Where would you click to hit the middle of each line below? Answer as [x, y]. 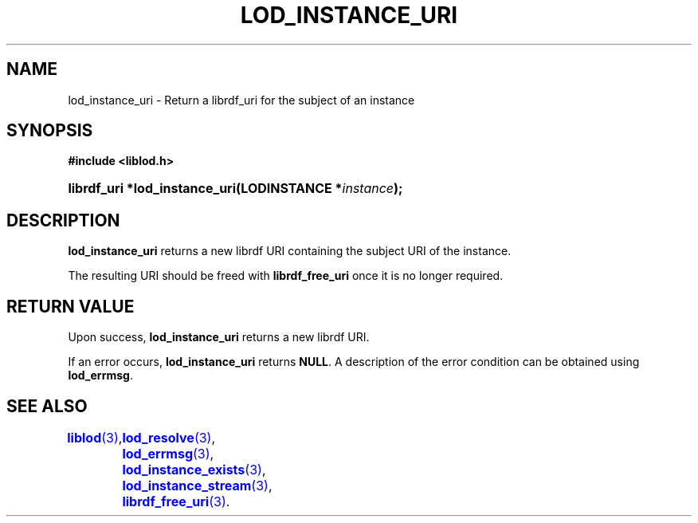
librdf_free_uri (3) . [176, 501]
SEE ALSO [47, 406]
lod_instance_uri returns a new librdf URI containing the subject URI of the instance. [290, 251]
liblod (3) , [95, 437]
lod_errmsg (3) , [168, 453]
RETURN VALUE [71, 306]
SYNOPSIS [50, 131]
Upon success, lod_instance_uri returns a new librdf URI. [219, 337]
